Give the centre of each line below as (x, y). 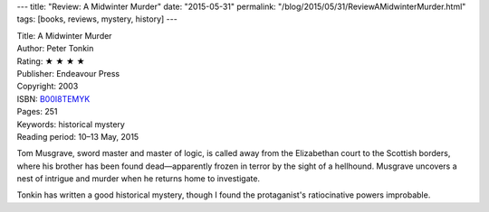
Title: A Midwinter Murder (64, 35)
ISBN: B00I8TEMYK (53, 98)
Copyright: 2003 (48, 87)
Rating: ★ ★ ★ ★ (51, 61)
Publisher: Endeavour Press (68, 73)
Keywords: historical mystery (71, 124)
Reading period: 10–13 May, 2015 (78, 136)
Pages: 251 (37, 112)
